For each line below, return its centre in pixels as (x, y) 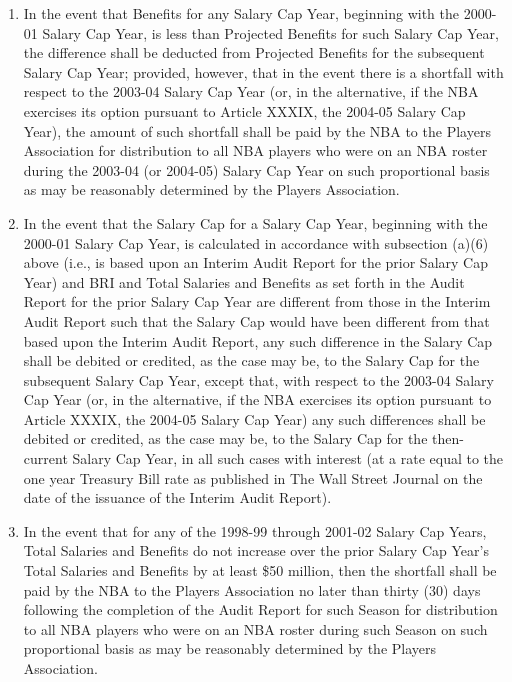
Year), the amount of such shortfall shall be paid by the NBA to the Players (257, 130)
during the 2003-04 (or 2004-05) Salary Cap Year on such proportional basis (256, 169)
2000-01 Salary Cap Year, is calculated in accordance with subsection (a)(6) (256, 242)
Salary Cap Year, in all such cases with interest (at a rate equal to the (288, 458)
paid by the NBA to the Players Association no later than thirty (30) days (252, 589)
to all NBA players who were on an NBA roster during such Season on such (255, 628)
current (45, 458)
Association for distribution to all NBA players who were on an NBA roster (255, 150)
